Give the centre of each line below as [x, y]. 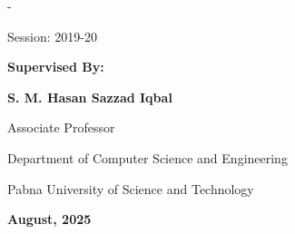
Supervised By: [56, 67]
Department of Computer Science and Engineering [147, 157]
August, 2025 [49, 219]
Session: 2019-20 [52, 36]
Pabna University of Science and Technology [131, 188]
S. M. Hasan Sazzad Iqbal [90, 97]
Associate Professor [61, 127]
